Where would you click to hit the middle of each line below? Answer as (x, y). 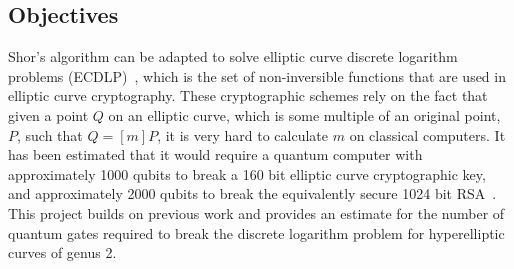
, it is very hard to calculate (243, 134)
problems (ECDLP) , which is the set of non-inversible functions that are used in (257, 75)
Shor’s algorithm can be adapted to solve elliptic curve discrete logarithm (233, 56)
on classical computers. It (427, 134)
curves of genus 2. (62, 252)
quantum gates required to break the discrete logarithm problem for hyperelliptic (256, 232)
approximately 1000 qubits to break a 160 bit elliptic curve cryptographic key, (247, 173)
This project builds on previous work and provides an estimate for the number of (256, 212)
